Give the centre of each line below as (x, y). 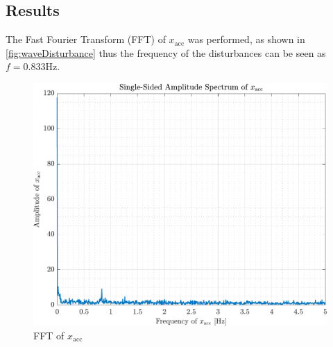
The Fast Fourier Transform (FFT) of (86, 39)
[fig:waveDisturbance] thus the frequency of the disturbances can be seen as (166, 52)
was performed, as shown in (246, 39)
